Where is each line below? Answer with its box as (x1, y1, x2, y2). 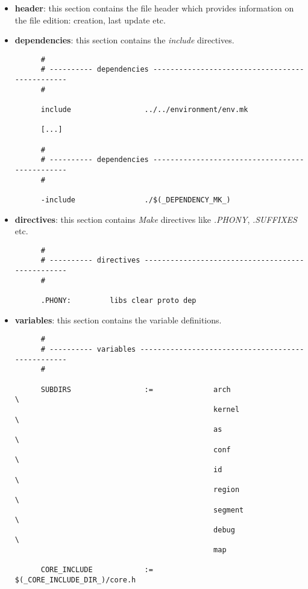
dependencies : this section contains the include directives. (14, 34, 234, 46)
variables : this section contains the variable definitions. (14, 313, 222, 326)
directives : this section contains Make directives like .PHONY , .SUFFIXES (14, 213, 297, 225)
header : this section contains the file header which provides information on (14, 2, 294, 14)
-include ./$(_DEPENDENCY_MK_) (40, 195, 231, 204)
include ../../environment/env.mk (40, 105, 248, 114)
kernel (213, 405, 240, 414)
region (213, 485, 240, 494)
